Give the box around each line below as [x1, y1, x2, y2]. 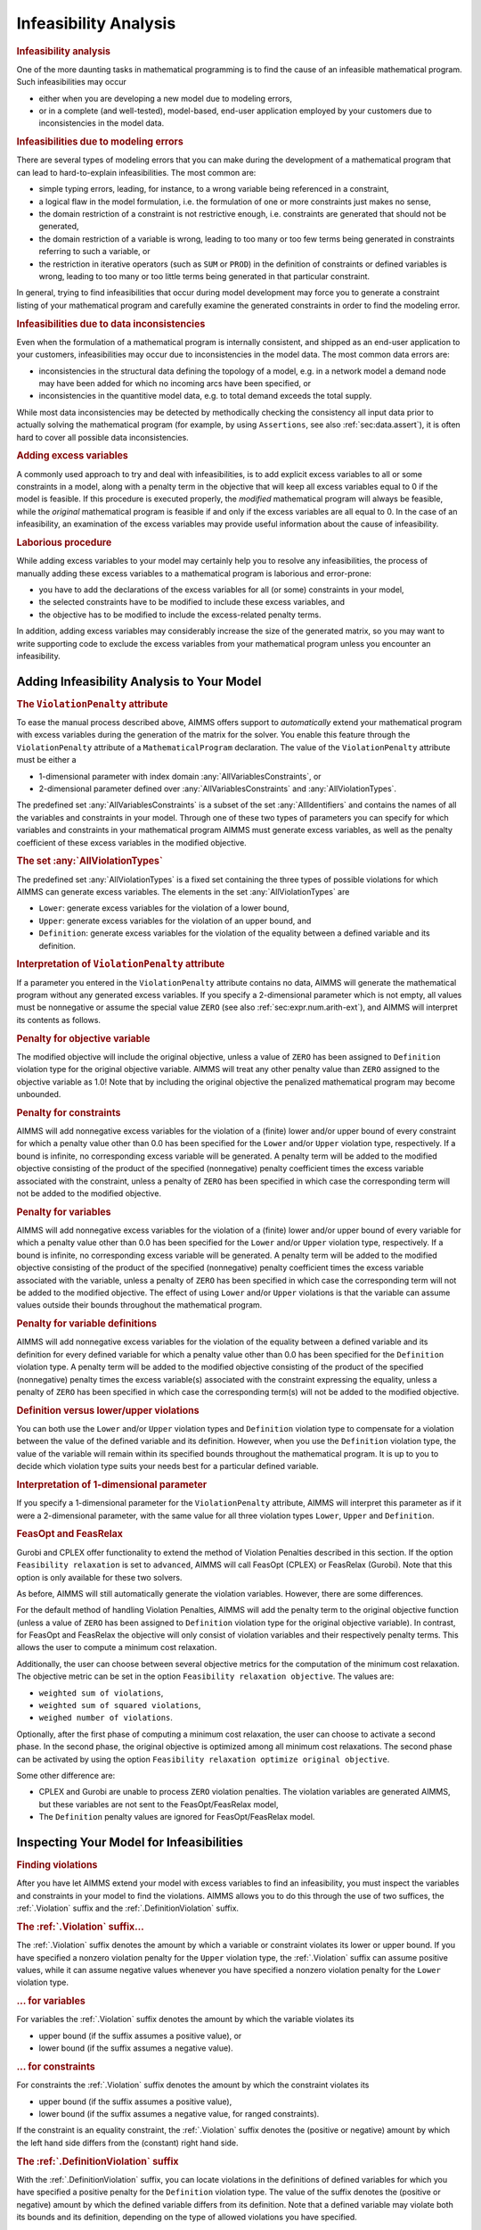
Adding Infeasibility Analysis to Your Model [16, 673, 262, 689]
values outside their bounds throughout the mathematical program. [16, 1300, 263, 1310]
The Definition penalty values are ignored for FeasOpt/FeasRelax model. [38, 1812, 315, 1822]
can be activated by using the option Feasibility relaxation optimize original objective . [16, 1754, 390, 1764]
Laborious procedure [16, 536, 112, 549]
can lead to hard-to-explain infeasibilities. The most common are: [16, 167, 257, 178]
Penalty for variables [16, 1205, 111, 1218]
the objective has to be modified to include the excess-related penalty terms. [38, 609, 322, 620]
